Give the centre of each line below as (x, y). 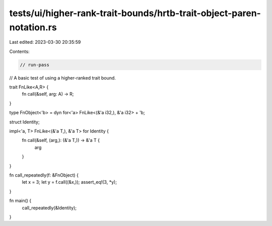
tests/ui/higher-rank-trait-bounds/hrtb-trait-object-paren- (135, 13)
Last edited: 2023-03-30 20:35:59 (45, 42)
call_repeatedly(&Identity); (49, 208)
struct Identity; (24, 122)
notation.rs (33, 27)
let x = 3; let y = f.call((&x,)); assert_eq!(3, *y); (69, 182)
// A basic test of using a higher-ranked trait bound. (62, 78)
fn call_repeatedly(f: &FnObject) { (44, 175)
